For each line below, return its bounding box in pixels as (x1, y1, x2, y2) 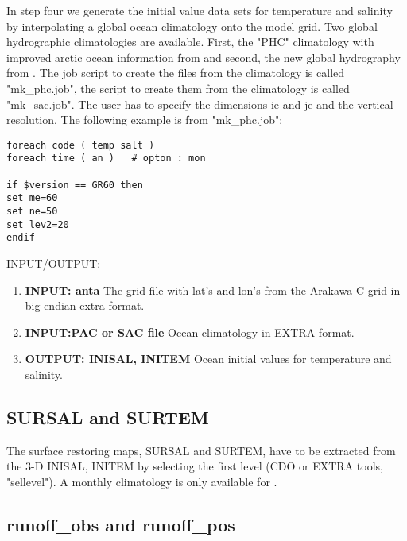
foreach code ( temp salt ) (6, 139, 155, 151)
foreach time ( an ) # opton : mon (6, 153, 206, 164)
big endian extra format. (25, 297, 145, 314)
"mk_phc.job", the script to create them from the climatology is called (6, 79, 350, 96)
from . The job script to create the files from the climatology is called (6, 64, 345, 81)
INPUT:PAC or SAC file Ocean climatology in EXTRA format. (25, 323, 355, 340)
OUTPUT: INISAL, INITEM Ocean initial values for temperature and (25, 350, 392, 367)
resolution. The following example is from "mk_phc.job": (6, 111, 283, 128)
